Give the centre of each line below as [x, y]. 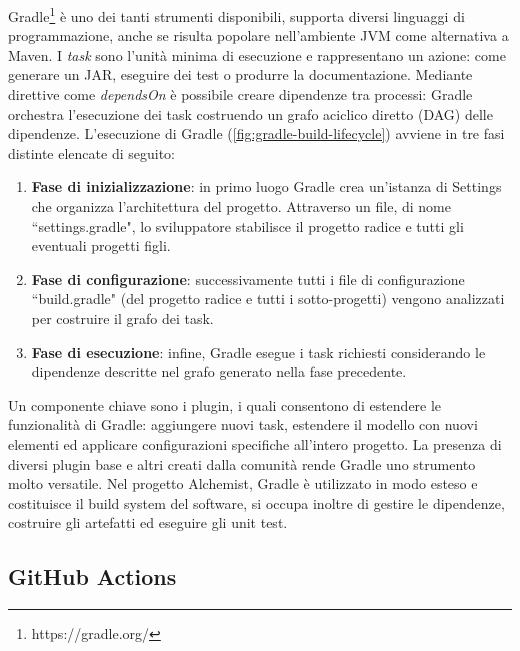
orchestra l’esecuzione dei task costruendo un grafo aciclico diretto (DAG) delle [250, 113]
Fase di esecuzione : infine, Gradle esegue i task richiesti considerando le [258, 351]
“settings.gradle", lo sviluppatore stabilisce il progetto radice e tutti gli [247, 225]
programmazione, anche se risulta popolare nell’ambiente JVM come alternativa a [258, 35]
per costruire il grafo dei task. [122, 317]
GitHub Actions [92, 576]
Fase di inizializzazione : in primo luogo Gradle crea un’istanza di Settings [266, 186]
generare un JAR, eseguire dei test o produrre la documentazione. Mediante [240, 74]
